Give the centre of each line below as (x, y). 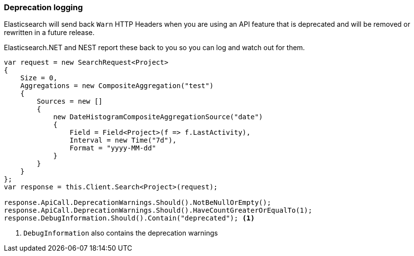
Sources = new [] (70, 101)
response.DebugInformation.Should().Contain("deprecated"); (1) (129, 218)
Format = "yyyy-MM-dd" (113, 148)
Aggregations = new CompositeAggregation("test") (117, 86)
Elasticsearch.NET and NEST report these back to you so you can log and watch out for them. (155, 48)
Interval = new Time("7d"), (123, 140)
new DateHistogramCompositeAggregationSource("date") (158, 117)
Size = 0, (39, 78)
